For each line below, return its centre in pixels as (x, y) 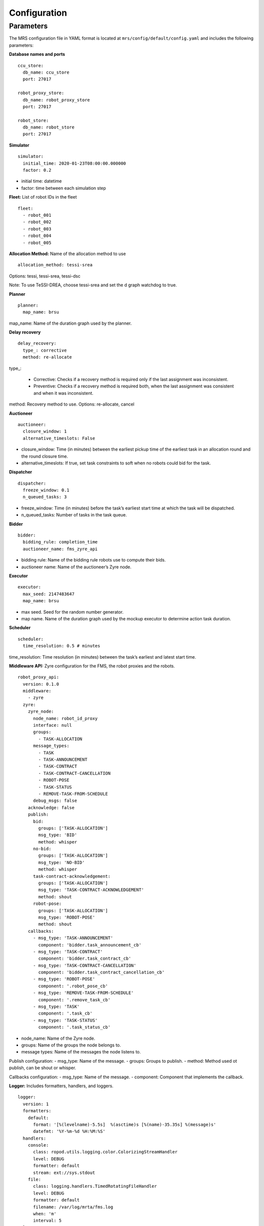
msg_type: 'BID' (58, 835)
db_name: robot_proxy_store (56, 100)
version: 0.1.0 (41, 684)
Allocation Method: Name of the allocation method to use (67, 254)
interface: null (53, 725)
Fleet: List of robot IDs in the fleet (43, 197)
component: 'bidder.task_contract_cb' (85, 958)
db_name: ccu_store (46, 72)
